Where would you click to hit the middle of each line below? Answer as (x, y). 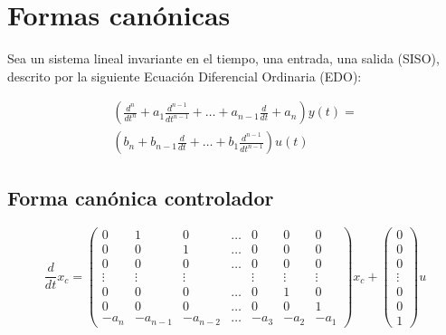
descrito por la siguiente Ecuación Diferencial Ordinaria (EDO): (185, 76)
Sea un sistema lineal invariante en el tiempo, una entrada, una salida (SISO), (223, 58)
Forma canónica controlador (141, 197)
